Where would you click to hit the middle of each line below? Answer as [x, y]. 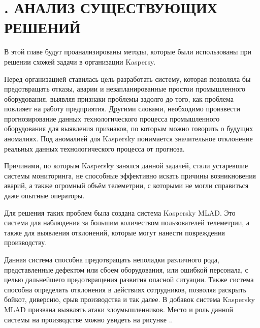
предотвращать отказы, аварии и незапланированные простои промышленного [125, 89]
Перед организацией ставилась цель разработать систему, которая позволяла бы [127, 79]
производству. [26, 242]
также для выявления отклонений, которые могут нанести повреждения [115, 232]
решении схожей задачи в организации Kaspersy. [80, 61]
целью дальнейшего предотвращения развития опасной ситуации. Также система [129, 279]
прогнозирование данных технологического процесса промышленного [112, 118]
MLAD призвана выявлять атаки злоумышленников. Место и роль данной [119, 309]
